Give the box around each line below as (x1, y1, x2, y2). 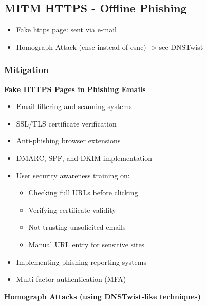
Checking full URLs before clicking (28, 187, 138, 198)
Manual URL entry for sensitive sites (28, 239, 145, 249)
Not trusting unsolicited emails (28, 222, 126, 232)
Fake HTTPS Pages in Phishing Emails (4, 83, 146, 94)
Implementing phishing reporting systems (16, 256, 146, 267)
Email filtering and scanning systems (16, 101, 132, 112)
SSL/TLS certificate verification (16, 118, 117, 129)
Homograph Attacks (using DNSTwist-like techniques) (4, 291, 201, 301)
